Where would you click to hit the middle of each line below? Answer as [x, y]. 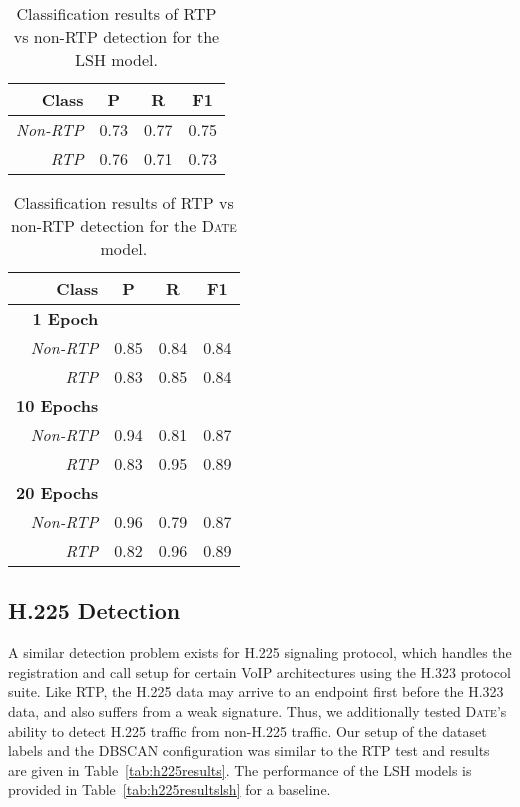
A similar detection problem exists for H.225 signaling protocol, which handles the [260, 652]
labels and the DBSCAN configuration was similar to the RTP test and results [249, 750]
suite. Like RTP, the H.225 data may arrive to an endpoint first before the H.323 [256, 691]
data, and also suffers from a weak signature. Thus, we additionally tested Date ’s [257, 710]
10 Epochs [57, 405]
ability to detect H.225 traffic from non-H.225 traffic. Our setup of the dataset [247, 730]
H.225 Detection [94, 610]
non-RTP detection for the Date [123, 225]
